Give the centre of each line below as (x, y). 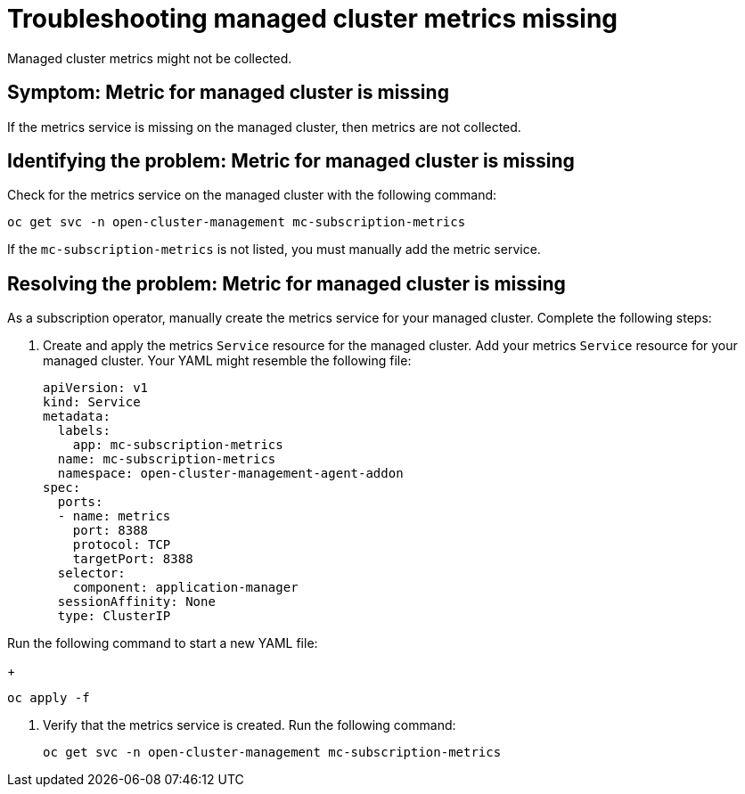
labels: (84, 431)
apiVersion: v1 (96, 388)
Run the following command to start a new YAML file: (163, 643)
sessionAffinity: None (136, 602)
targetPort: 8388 (133, 559)
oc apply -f (49, 698)
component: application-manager (185, 588)
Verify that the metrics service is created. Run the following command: (250, 725)
